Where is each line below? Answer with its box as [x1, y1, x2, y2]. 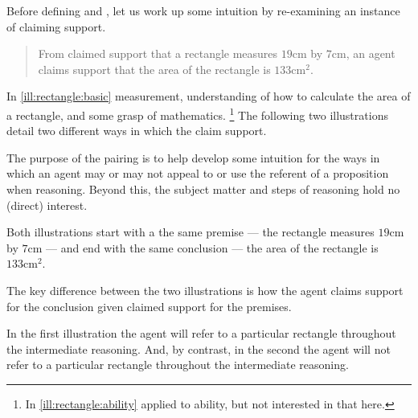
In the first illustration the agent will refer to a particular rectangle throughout [6, 325, 396, 342]
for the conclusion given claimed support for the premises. [6, 297, 292, 314]
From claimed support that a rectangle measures [38, 45, 278, 62]
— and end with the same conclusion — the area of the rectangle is [46, 239, 379, 256]
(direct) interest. [6, 196, 88, 213]
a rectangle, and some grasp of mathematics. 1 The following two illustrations [6, 104, 388, 123]
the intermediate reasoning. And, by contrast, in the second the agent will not [6, 340, 391, 357]
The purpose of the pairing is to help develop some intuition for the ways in [6, 149, 380, 166]
